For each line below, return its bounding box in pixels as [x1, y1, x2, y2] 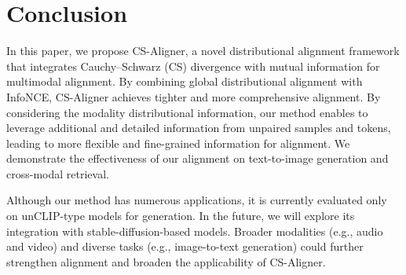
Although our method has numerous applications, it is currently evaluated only [6, 192, 387, 208]
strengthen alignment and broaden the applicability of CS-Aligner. [6, 253, 326, 269]
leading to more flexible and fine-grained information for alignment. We [6, 134, 350, 151]
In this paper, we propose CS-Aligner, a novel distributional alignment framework [6, 42, 400, 59]
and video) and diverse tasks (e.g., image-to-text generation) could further [6, 238, 364, 255]
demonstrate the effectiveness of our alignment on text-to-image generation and [6, 150, 389, 167]
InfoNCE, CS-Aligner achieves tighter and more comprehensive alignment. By [6, 88, 381, 104]
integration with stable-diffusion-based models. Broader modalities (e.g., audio [6, 222, 383, 239]
